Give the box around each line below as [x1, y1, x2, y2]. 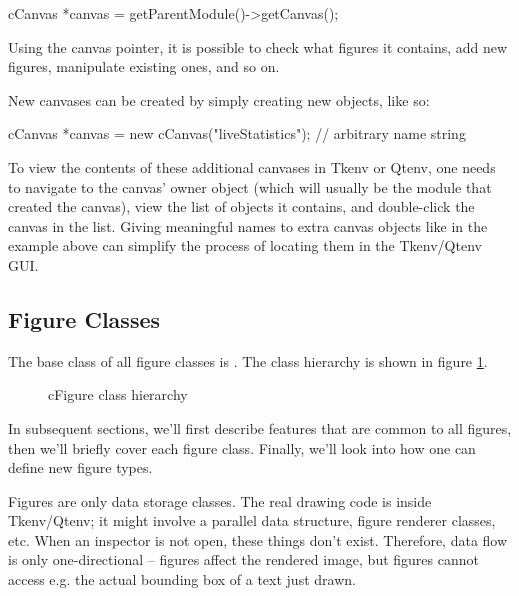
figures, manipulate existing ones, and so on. [8, 56, 280, 77]
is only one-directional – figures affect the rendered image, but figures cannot [8, 549, 479, 570]
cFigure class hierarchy [48, 384, 188, 405]
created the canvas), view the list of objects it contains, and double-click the [8, 196, 475, 217]
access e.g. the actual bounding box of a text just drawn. [8, 569, 356, 590]
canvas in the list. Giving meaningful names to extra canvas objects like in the [8, 215, 488, 236]
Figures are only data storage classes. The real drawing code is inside [8, 490, 432, 511]
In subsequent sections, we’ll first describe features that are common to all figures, [8, 417, 512, 438]
